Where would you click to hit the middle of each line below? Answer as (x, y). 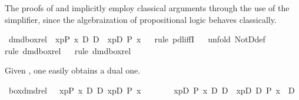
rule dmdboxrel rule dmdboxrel (68, 50)
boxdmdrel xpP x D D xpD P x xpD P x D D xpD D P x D (152, 90)
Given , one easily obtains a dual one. (73, 70)
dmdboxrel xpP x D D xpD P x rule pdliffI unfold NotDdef (137, 39)
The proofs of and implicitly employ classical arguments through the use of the (147, 8)
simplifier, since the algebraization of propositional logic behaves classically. (141, 19)
